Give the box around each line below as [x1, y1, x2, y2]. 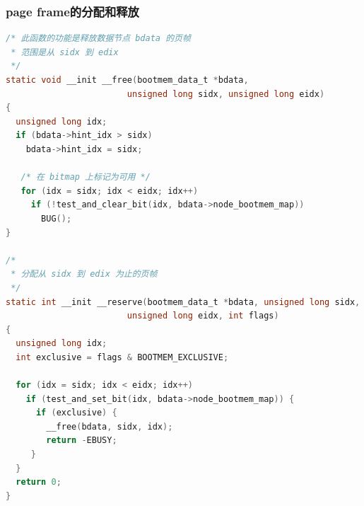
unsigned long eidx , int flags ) [127, 311, 279, 321]
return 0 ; [16, 477, 61, 488]
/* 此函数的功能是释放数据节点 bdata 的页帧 [6, 33, 191, 44]
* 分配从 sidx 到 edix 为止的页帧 [11, 269, 158, 280]
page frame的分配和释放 [6, 2, 139, 20]
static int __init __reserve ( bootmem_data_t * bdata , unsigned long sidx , [6, 297, 360, 307]
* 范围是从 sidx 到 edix [11, 47, 119, 57]
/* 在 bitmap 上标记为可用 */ [20, 172, 151, 183]
